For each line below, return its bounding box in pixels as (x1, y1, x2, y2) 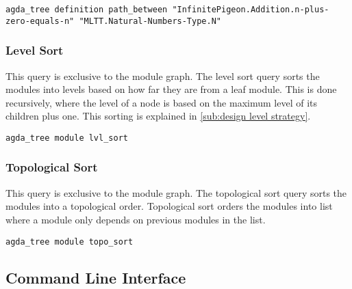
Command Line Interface (5, 266, 186, 288)
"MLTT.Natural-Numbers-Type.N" (79, 16, 221, 26)
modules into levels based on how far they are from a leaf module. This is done (5, 82, 337, 96)
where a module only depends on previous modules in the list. (5, 212, 266, 226)
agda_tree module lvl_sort (5, 133, 128, 143)
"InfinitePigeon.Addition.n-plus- (172, 5, 329, 14)
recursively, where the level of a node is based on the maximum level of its (5, 95, 317, 109)
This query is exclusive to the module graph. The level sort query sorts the (5, 68, 320, 83)
